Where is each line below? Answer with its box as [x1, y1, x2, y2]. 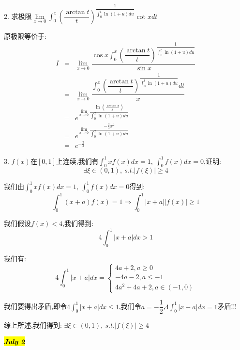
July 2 [4, 336, 25, 346]
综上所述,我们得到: [4, 320, 62, 330]
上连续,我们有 [56, 156, 99, 166]
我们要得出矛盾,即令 [4, 301, 67, 311]
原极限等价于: [4, 31, 46, 41]
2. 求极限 [4, 11, 32, 21]
